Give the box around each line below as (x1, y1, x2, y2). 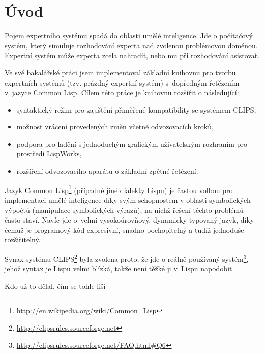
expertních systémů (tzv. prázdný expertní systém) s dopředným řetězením (5, 77, 240, 88)
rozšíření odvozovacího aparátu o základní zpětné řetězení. (16, 166, 198, 176)
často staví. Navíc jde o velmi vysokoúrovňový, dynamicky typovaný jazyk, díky (5, 214, 254, 225)
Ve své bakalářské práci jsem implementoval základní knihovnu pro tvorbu (5, 67, 236, 77)
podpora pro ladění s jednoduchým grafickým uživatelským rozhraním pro (16, 138, 247, 149)
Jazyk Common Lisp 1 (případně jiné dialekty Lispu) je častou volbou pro (5, 183, 233, 195)
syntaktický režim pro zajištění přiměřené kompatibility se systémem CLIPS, (16, 104, 256, 115)
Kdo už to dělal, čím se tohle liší (5, 280, 106, 291)
